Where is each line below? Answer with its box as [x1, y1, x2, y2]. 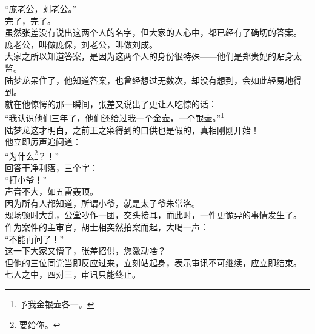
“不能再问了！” [5, 232, 64, 245]
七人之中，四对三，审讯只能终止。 [5, 268, 141, 281]
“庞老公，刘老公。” [5, 2, 77, 15]
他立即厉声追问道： [5, 135, 81, 148]
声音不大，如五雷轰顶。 [5, 185, 98, 198]
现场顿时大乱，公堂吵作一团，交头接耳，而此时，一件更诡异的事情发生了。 [5, 209, 302, 221]
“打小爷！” [5, 173, 47, 185]
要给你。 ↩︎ [19, 318, 61, 330]
